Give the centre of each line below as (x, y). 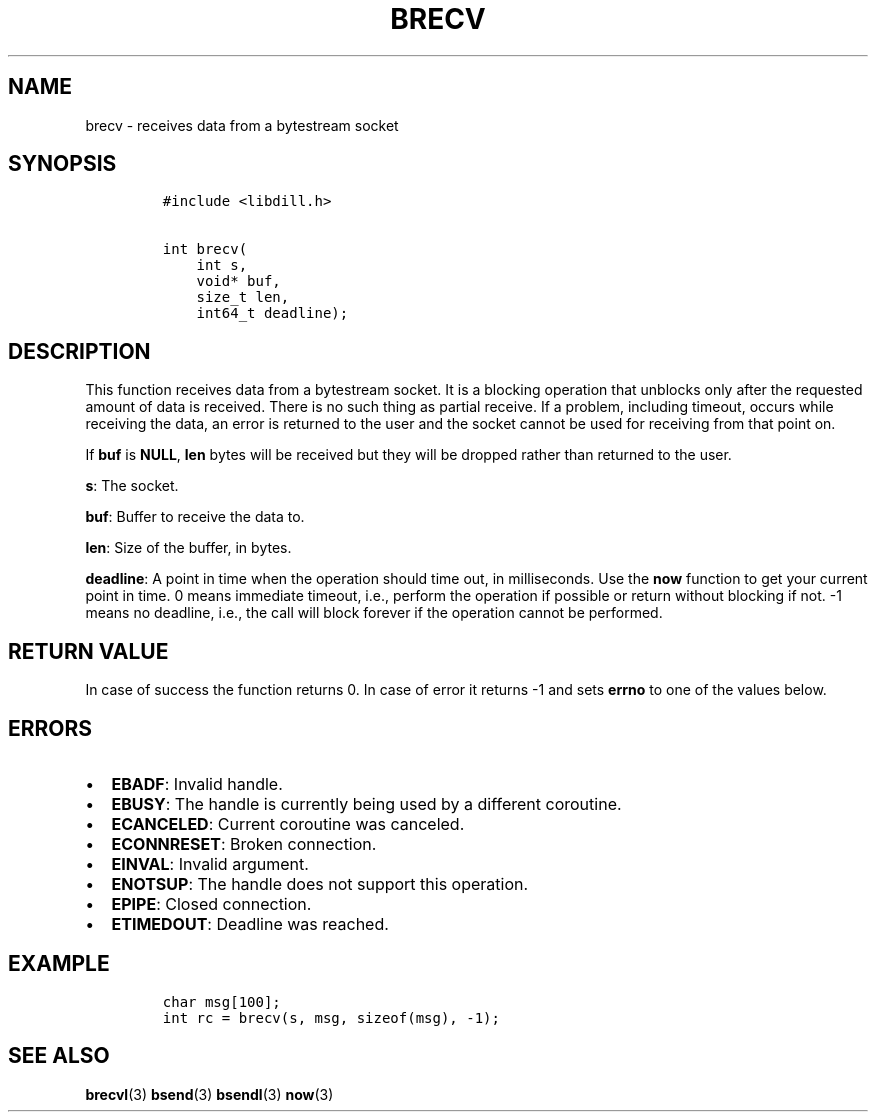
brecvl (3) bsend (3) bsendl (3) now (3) (209, 1094)
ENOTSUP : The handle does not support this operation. (320, 883)
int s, (222, 265)
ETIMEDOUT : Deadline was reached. (250, 923)
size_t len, (243, 297)
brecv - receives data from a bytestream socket (242, 125)
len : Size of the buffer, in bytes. (188, 548)
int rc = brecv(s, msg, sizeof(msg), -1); (331, 1017)
